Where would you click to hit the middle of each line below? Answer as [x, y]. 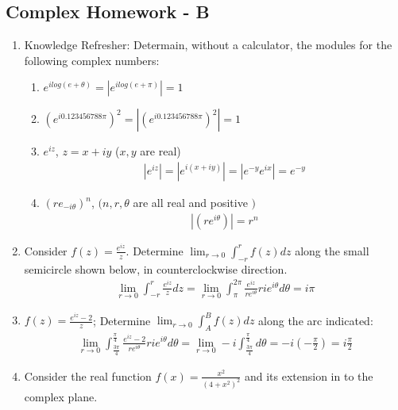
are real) [160, 151]
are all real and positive [190, 203]
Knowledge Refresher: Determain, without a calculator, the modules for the [208, 45]
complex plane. [61, 396]
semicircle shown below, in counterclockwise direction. [156, 268]
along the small [332, 250]
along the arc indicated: [316, 320]
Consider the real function [88, 376]
